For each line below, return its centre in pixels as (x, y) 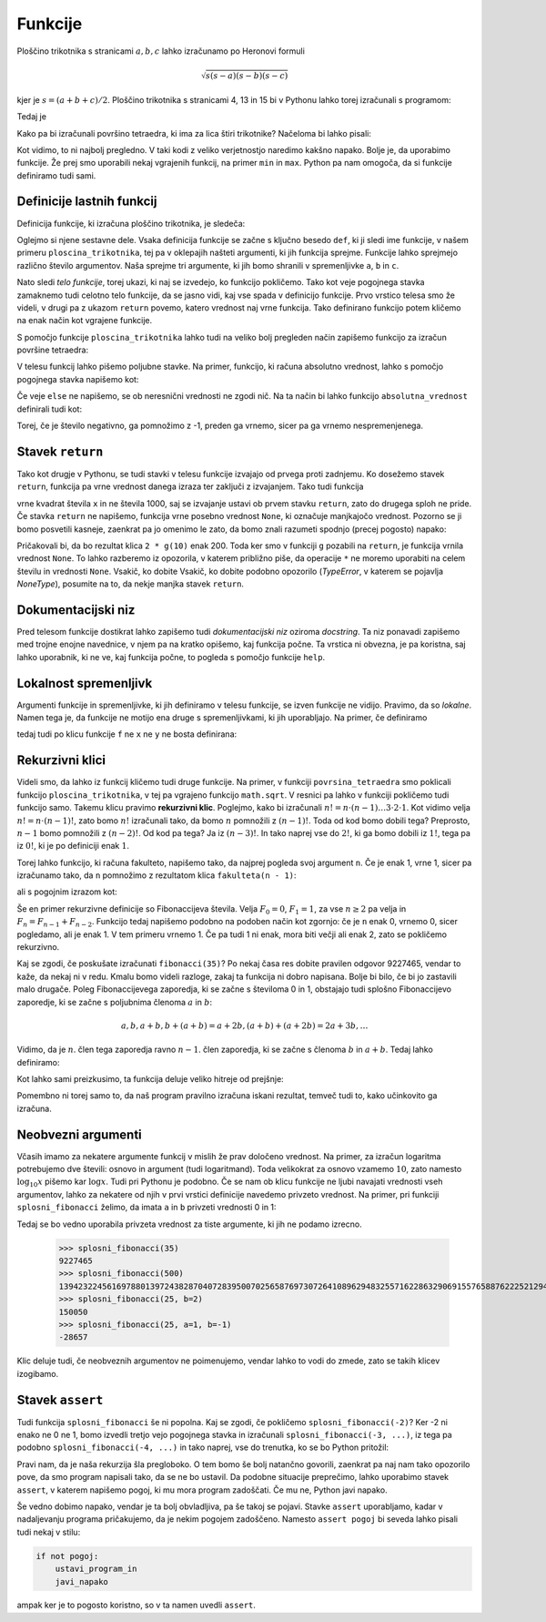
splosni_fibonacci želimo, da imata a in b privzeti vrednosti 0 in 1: (147, 1208)
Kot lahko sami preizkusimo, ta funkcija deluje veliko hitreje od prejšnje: (150, 1078)
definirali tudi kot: (49, 409)
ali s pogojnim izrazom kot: (67, 892)
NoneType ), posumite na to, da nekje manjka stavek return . (131, 584)
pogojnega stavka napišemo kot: (78, 379)
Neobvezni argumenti (80, 1134)
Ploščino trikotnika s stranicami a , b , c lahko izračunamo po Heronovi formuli (161, 51)
